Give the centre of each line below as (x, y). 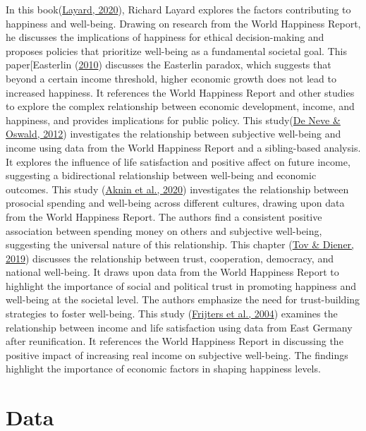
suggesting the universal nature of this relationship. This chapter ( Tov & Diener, (180, 244)
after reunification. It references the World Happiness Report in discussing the (175, 341)
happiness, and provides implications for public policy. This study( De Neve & (173, 120)
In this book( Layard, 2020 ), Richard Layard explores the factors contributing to (178, 9)
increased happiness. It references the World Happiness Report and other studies (180, 92)
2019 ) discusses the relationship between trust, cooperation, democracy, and (170, 258)
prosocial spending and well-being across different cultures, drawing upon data (175, 203)
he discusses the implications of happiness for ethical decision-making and (165, 37)
